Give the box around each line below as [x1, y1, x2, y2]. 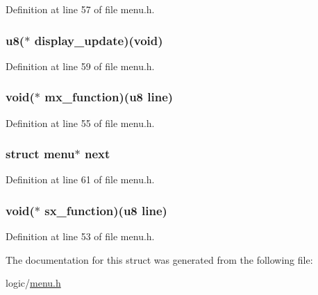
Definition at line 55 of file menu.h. [6, 115, 155, 130]
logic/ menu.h [6, 276, 61, 290]
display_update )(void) [34, 31, 163, 49]
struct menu [6, 145, 75, 162]
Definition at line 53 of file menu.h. [6, 229, 155, 244]
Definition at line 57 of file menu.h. [6, 2, 155, 16]
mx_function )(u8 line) [44, 88, 174, 106]
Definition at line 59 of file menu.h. [6, 58, 155, 73]
